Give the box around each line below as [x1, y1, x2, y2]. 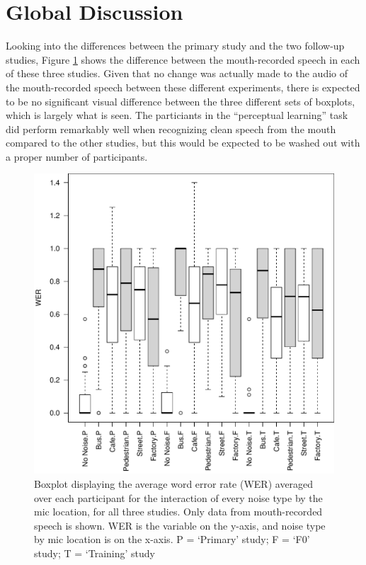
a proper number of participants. [6, 149, 148, 164]
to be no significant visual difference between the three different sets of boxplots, [6, 93, 355, 108]
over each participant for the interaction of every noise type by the [34, 490, 323, 505]
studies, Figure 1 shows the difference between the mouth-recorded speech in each [6, 52, 360, 67]
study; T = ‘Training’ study [34, 546, 155, 561]
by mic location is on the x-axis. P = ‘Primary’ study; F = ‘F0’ [34, 532, 310, 547]
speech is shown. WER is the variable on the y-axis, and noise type [34, 518, 326, 532]
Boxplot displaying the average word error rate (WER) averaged [34, 476, 314, 491]
